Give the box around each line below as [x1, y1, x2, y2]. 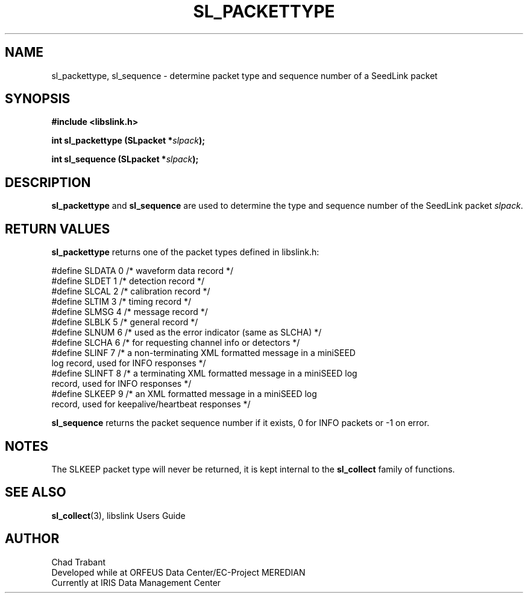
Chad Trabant [51, 556, 106, 567]
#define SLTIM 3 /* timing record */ [51, 296, 192, 307]
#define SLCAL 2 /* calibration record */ [51, 286, 210, 297]
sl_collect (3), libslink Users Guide [51, 510, 186, 521]
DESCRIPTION [5, 174, 91, 190]
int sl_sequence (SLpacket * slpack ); [51, 154, 199, 165]
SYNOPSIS [5, 91, 71, 107]
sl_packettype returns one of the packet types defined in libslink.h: [51, 247, 319, 258]
